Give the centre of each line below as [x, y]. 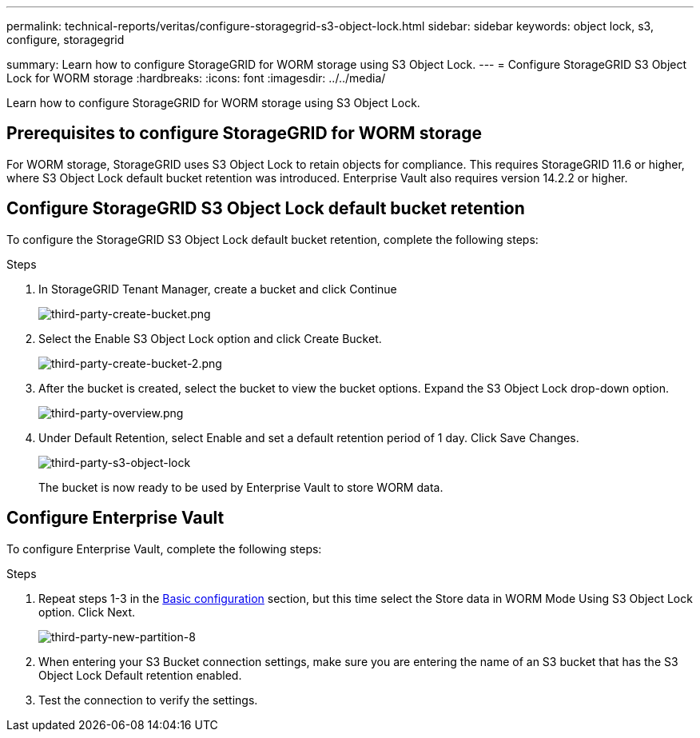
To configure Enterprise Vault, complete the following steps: [164, 549]
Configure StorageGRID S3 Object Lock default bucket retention [266, 209]
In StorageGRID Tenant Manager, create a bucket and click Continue [218, 289]
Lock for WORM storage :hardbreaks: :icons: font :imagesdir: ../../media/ [196, 78]
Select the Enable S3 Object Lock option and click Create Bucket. [210, 338]
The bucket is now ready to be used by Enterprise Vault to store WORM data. [241, 487]
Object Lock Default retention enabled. [140, 675]
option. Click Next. [87, 612]
